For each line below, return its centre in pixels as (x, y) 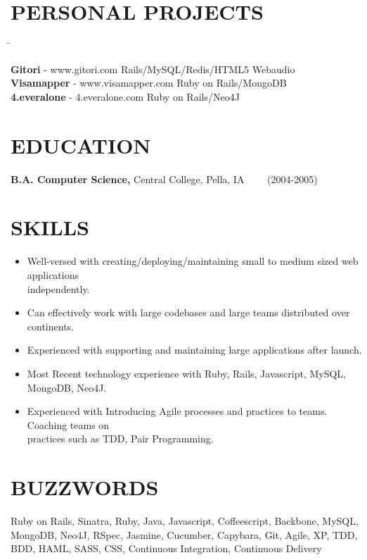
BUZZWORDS (85, 487)
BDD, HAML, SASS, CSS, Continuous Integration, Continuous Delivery (166, 548)
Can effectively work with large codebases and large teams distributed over (188, 312)
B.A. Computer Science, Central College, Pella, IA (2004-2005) (164, 179)
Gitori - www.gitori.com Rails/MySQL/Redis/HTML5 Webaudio (153, 69)
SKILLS (50, 227)
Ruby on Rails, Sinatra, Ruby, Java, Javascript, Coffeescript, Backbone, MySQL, (185, 521)
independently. (58, 288)
